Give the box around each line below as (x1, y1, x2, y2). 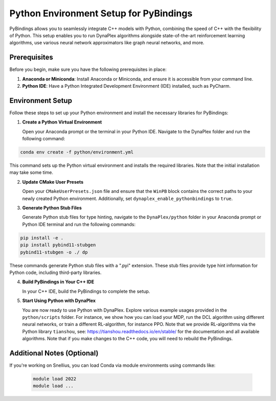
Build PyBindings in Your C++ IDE (22, 279, 95, 285)
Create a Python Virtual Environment (22, 119, 102, 125)
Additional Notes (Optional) (9, 348, 99, 357)
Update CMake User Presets (22, 179, 84, 185)
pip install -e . (20, 235, 64, 241)
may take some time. (9, 169, 54, 176)
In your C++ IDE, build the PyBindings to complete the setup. (22, 288, 150, 294)
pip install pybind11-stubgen (20, 242, 96, 248)
